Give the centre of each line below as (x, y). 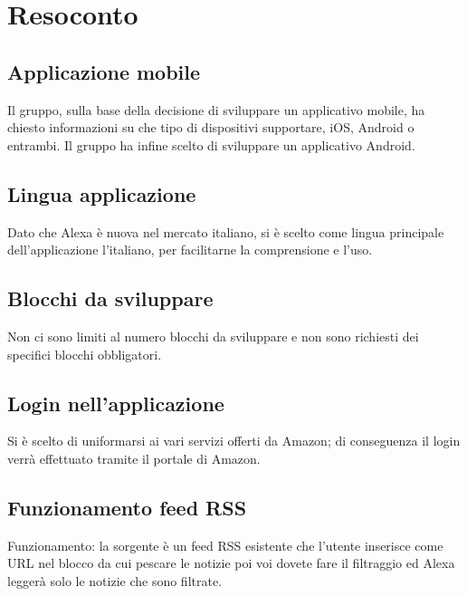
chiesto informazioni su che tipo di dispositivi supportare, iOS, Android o (211, 127)
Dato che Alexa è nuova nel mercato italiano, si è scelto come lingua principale (226, 231)
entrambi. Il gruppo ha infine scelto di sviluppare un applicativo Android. (211, 144)
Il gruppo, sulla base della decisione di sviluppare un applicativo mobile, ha (216, 109)
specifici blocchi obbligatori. (85, 354)
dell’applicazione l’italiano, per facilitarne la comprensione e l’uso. (190, 250)
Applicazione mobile (104, 71)
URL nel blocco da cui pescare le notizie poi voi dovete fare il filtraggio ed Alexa (231, 563)
